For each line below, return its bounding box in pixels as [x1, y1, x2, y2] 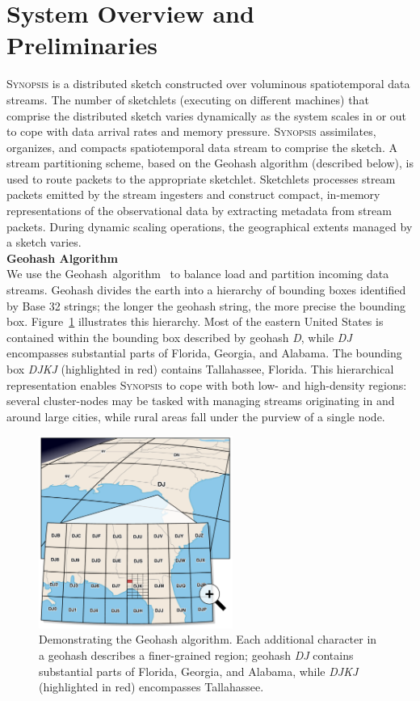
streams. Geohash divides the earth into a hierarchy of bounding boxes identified [6, 281, 406, 298]
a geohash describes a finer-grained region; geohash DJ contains [39, 646, 354, 663]
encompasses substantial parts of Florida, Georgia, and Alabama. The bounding [6, 344, 402, 361]
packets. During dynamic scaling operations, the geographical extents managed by [6, 217, 413, 234]
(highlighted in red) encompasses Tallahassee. [39, 678, 264, 695]
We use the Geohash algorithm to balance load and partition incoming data [6, 265, 389, 282]
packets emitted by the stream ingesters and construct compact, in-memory [6, 186, 380, 203]
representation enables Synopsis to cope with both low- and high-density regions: [6, 376, 407, 393]
